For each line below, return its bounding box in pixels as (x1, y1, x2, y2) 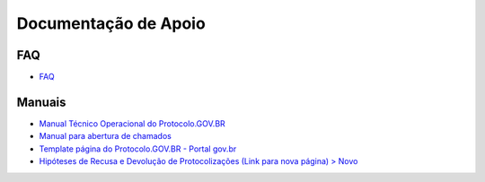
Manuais (16, 94, 66, 109)
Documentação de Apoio (16, 13, 206, 33)
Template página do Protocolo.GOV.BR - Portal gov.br (39, 143, 237, 154)
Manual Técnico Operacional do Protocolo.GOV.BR (39, 117, 226, 129)
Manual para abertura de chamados (39, 131, 172, 142)
